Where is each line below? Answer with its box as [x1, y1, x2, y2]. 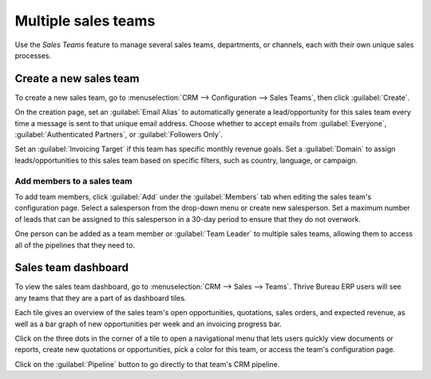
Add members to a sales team [14, 176, 132, 187]
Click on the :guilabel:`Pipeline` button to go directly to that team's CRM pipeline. [14, 359, 280, 369]
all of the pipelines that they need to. [14, 240, 136, 250]
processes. [14, 50, 52, 60]
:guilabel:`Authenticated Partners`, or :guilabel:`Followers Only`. [14, 130, 223, 140]
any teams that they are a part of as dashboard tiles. [14, 293, 187, 302]
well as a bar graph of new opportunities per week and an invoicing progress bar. [14, 319, 283, 329]
